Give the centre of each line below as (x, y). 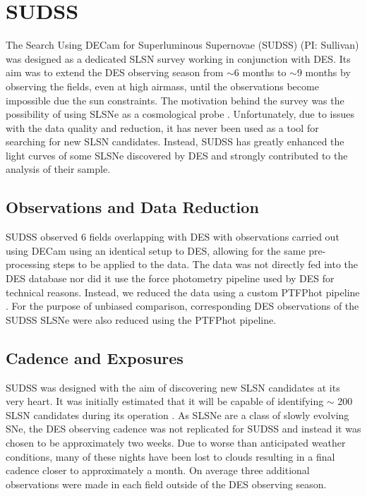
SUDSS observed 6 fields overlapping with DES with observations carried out (173, 237)
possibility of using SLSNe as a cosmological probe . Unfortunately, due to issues (180, 114)
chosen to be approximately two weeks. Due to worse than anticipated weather (176, 442)
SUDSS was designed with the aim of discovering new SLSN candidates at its (173, 387)
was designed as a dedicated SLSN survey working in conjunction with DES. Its (178, 58)
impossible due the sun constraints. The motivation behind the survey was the (175, 100)
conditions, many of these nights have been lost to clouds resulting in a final (170, 456)
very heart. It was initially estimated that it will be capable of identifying (165, 401)
